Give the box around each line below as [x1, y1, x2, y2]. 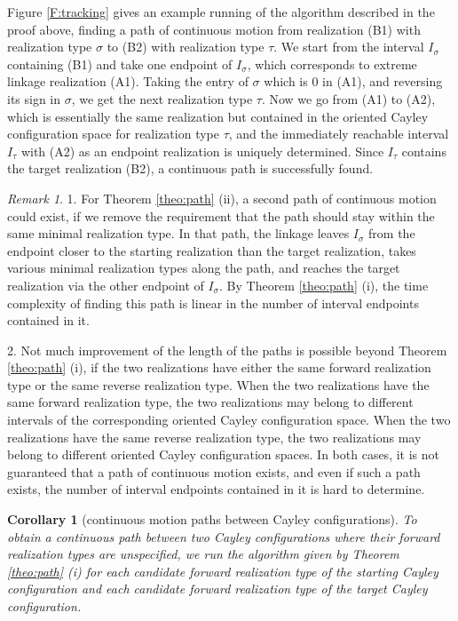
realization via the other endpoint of [7, 275, 204, 294]
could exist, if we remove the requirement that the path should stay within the [7, 206, 435, 225]
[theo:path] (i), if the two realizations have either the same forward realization [7, 358, 431, 377]
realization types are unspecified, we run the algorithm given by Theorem [7, 545, 399, 563]
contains [401, 141, 446, 160]
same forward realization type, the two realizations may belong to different [7, 393, 414, 411]
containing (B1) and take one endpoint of [7, 54, 233, 73]
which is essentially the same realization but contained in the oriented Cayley [7, 107, 429, 125]
